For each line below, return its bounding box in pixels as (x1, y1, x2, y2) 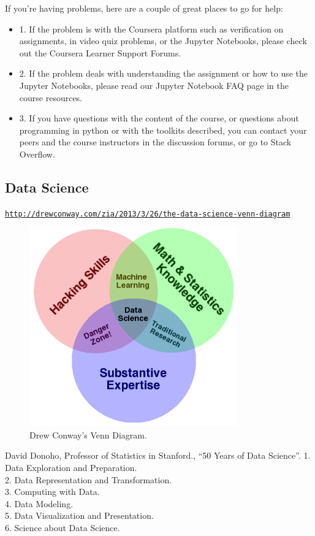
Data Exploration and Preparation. (5, 461, 137, 473)
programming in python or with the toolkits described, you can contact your (19, 123, 307, 136)
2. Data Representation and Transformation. (5, 473, 172, 486)
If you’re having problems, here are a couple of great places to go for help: (5, 2, 283, 14)
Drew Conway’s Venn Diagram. (29, 428, 147, 441)
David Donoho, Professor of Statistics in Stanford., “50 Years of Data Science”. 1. (5, 449, 311, 462)
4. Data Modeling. (5, 497, 74, 510)
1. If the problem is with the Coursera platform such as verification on (19, 22, 284, 35)
